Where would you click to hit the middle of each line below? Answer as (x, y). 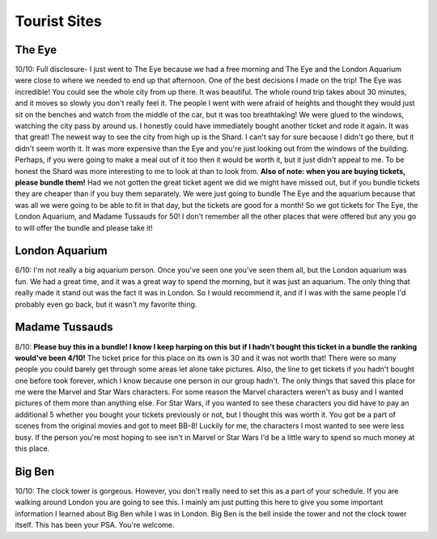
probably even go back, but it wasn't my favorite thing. (106, 304)
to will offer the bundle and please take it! (84, 227)
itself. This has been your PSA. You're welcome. (95, 525)
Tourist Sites (59, 21)
